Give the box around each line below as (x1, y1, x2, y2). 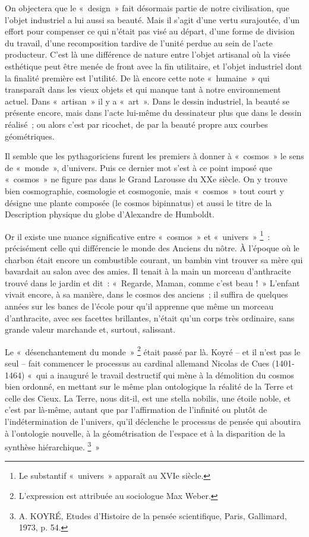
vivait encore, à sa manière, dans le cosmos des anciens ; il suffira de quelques (5, 288, 288, 301)
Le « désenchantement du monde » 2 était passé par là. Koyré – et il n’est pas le (5, 343, 301, 358)
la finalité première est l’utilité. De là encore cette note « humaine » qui (5, 71, 270, 84)
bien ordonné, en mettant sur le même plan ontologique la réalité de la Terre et (5, 380, 294, 393)
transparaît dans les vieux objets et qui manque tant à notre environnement (5, 83, 281, 96)
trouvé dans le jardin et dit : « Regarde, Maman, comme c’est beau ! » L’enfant (5, 276, 300, 289)
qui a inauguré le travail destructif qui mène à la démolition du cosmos (36, 368, 294, 381)
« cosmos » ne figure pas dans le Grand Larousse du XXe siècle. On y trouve (5, 173, 288, 185)
